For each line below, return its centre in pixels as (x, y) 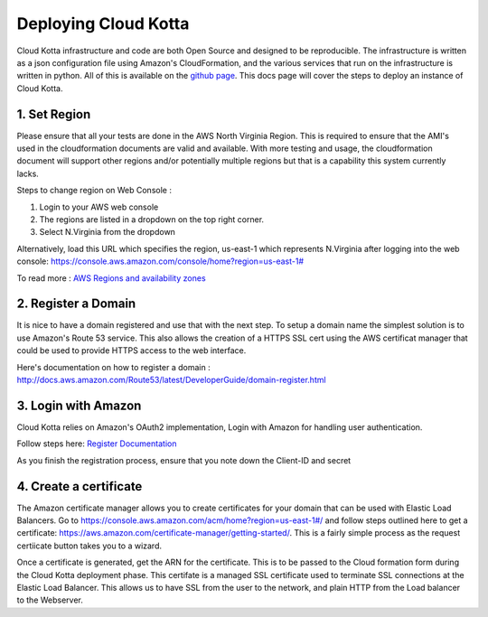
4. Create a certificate (80, 486)
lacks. (28, 173)
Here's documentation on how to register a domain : (114, 367)
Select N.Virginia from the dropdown (108, 232)
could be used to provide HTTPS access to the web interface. (131, 351)
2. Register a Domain (76, 304)
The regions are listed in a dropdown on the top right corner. (152, 219)
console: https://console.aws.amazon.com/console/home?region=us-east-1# (160, 261)
